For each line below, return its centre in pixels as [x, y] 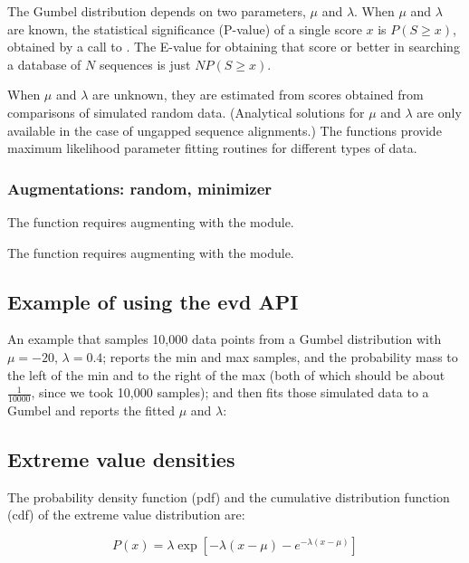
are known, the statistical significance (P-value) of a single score [185, 29]
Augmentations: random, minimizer [140, 188]
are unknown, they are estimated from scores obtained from [258, 95]
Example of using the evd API [153, 301]
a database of [44, 64]
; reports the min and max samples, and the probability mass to [280, 356]
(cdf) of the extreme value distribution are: [126, 515]
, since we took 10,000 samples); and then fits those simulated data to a [230, 392]
